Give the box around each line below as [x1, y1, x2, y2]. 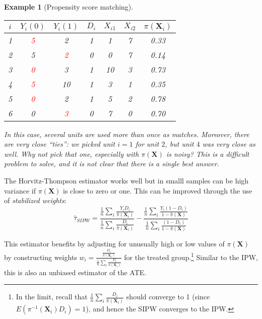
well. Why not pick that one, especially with [4, 148, 139, 159]
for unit [135, 139, 159, 149]
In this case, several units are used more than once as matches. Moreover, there [4, 129, 249, 139]
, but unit [165, 139, 194, 149]
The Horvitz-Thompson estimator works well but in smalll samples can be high [4, 175, 249, 185]
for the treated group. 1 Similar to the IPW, [124, 250, 258, 262]
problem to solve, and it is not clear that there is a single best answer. [4, 158, 219, 169]
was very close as [202, 139, 255, 149]
